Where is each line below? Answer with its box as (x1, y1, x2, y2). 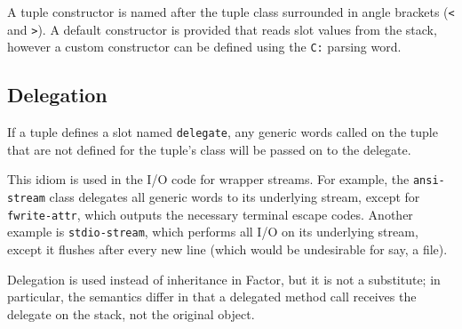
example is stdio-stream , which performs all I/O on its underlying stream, (7, 222, 418, 241)
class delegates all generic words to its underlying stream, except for (49, 188, 420, 206)
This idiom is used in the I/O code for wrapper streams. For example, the (7, 170, 410, 189)
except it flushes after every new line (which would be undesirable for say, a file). (7, 240, 448, 259)
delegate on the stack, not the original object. (7, 304, 255, 323)
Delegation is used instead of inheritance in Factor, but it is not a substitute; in (7, 269, 441, 288)
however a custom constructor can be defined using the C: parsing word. (7, 37, 402, 56)
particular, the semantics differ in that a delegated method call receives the (7, 287, 417, 306)
